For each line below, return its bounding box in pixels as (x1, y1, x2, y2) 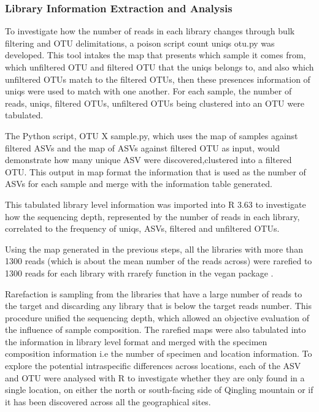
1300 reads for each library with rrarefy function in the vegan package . (5, 266, 274, 279)
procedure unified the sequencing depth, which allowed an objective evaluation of (5, 311, 310, 324)
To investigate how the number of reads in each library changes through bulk (5, 25, 295, 37)
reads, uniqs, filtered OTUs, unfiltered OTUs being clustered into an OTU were (5, 96, 304, 109)
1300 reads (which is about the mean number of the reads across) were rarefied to (5, 254, 312, 267)
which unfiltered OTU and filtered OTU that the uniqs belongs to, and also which (5, 61, 314, 73)
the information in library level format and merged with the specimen (5, 335, 267, 348)
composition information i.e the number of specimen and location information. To (5, 347, 312, 360)
